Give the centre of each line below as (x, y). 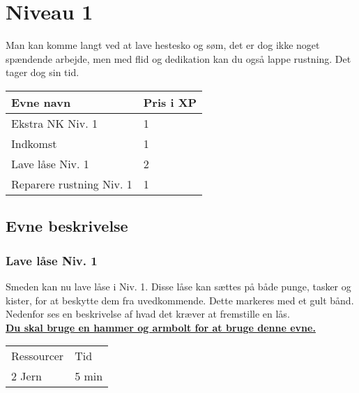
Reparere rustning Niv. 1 (72, 184)
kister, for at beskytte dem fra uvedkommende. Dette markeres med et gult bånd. (180, 300)
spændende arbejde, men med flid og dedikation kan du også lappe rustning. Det (178, 58)
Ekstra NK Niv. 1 (54, 123)
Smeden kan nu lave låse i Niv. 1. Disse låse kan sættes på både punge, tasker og (178, 286)
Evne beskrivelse (67, 226)
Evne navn (41, 102)
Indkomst (34, 143)
